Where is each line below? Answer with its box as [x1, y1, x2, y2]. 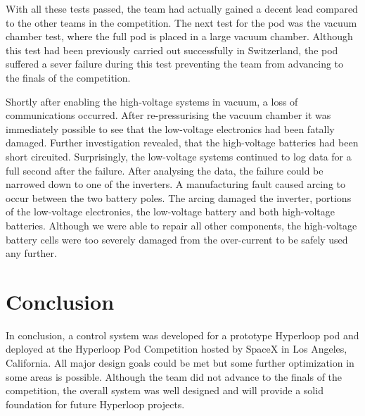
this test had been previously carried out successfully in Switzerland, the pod [6, 42, 338, 57]
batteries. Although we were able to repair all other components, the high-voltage [6, 218, 357, 232]
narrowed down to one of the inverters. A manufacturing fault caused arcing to [6, 177, 346, 191]
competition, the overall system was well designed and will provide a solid [6, 383, 324, 398]
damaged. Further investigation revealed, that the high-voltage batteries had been [6, 135, 359, 150]
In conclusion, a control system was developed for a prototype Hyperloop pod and [6, 327, 359, 342]
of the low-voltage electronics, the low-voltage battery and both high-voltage [6, 204, 335, 219]
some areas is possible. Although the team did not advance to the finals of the [6, 369, 342, 384]
